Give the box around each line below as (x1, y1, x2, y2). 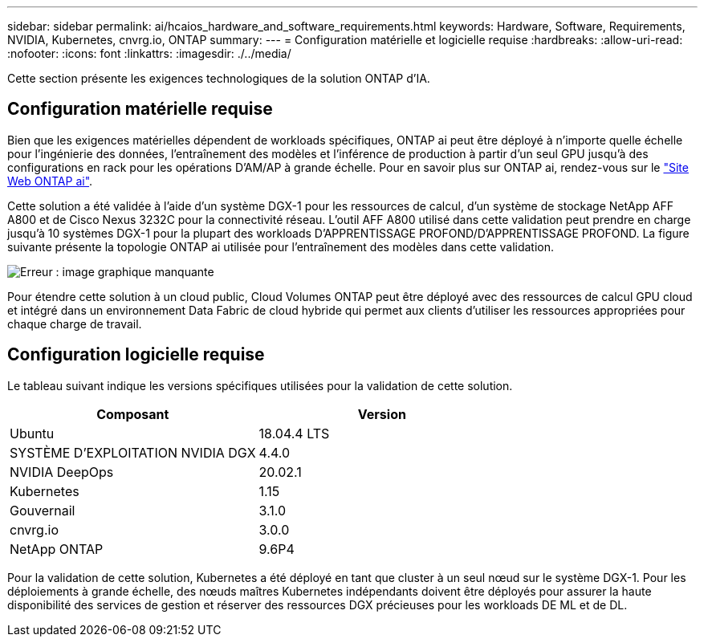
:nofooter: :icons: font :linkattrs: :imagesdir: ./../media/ (7, 47, 291, 60)
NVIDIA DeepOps (10, 463, 114, 480)
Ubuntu (10, 425, 55, 442)
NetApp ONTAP (10, 540, 104, 557)
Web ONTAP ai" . (7, 173, 93, 188)
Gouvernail (10, 502, 75, 519)
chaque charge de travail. (7, 316, 142, 331)
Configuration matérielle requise (7, 99, 273, 120)
